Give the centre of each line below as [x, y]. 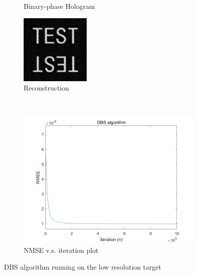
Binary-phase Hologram [59, 6]
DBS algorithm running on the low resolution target [83, 266]
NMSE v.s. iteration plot [61, 250]
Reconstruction [47, 88]
